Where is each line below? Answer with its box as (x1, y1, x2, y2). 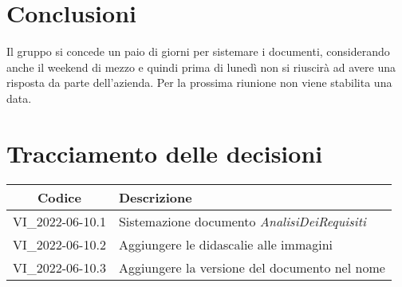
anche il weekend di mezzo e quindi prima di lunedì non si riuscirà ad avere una (6, 58, 396, 75)
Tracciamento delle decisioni (6, 136, 323, 169)
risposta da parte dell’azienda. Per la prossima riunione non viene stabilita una (6, 74, 392, 91)
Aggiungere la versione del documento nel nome (118, 258, 385, 277)
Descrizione (118, 187, 192, 206)
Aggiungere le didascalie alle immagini (118, 234, 333, 254)
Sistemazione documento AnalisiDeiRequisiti (118, 211, 366, 230)
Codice (37, 187, 81, 206)
